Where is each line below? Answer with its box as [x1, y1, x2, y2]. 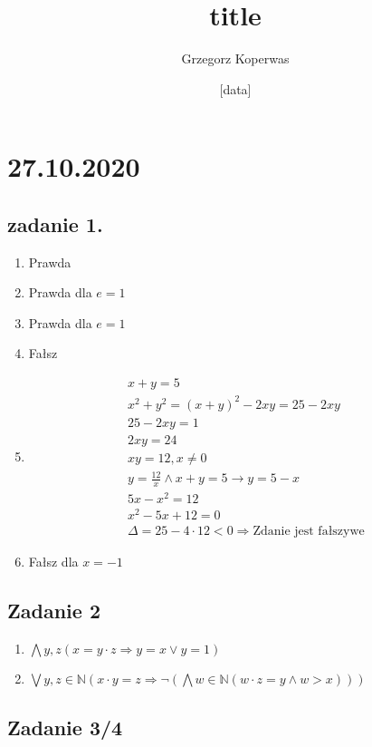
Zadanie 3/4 [7, 713, 123, 741]
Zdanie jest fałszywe [253, 525, 365, 538]
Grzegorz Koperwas [181, 49, 290, 68]
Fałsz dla [28, 552, 79, 571]
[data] [219, 79, 252, 98]
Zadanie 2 [7, 597, 100, 625]
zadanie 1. [7, 209, 103, 238]
